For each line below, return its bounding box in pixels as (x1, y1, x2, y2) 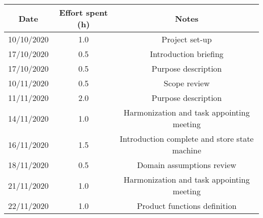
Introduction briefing (150, 48, 224, 60)
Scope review (163, 77, 210, 89)
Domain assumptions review (137, 159, 237, 171)
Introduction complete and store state (119, 133, 254, 144)
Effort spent (59, 7, 108, 18)
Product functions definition (137, 200, 237, 211)
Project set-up (161, 33, 212, 45)
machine (172, 144, 201, 156)
